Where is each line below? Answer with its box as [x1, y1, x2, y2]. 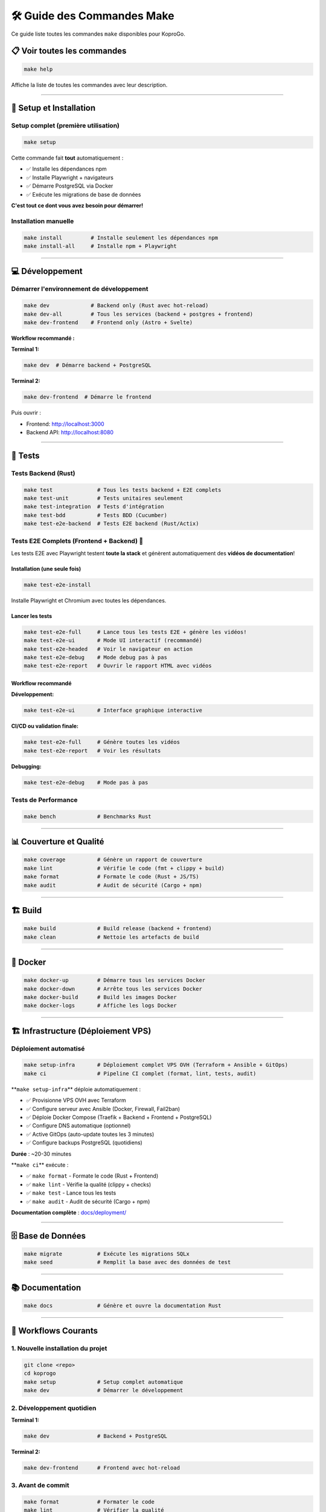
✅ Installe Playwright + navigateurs [26, 174, 114, 181]
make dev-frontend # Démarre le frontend [24, 394, 152, 400]
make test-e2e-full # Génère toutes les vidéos [24, 738, 181, 746]
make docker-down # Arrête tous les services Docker [24, 985, 202, 992]
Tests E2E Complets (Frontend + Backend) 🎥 [11, 537, 144, 546]
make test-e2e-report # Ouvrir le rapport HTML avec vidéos [24, 662, 212, 670]
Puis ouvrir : [11, 409, 42, 417]
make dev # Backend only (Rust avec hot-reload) [24, 302, 209, 309]
